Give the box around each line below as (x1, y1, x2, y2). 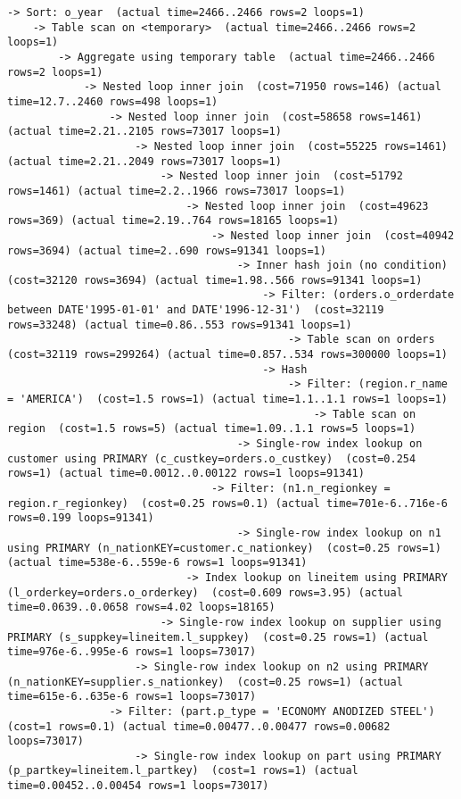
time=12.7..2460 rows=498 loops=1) (7, 95, 218, 108)
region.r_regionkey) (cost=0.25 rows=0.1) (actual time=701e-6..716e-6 (7, 496, 448, 510)
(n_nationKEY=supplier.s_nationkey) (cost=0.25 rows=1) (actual (7, 675, 403, 688)
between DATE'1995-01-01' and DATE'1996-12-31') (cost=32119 (7, 304, 384, 317)
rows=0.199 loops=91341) (7, 512, 154, 525)
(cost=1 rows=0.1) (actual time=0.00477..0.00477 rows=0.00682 (7, 720, 391, 733)
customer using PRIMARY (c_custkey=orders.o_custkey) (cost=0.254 (7, 452, 416, 465)
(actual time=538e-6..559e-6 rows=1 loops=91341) (7, 556, 308, 570)
